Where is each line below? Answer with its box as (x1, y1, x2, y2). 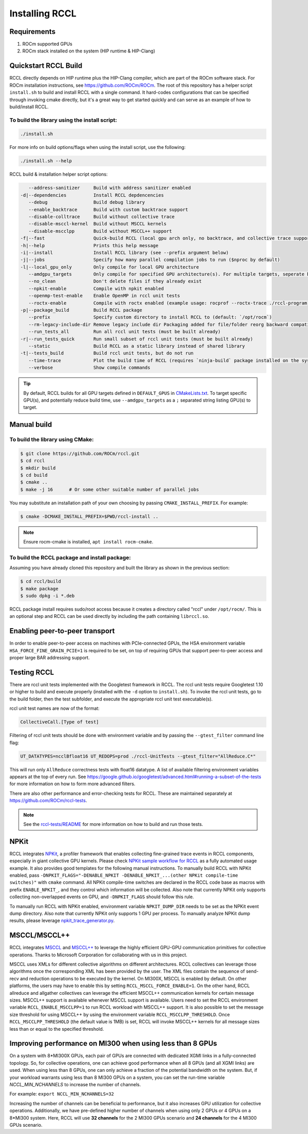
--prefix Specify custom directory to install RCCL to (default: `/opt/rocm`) (28, 314, 272, 320)
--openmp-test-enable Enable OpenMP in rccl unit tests (28, 293, 180, 299)
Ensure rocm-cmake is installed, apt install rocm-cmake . (23, 539, 153, 545)
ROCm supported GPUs (22, 41, 73, 47)
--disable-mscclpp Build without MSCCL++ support (28, 228, 172, 234)
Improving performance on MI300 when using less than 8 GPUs (9, 1039, 218, 1048)
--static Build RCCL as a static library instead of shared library (28, 343, 245, 349)
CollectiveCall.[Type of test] (20, 719, 100, 725)
